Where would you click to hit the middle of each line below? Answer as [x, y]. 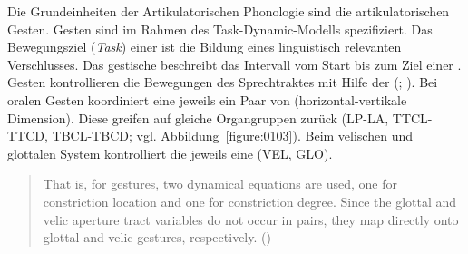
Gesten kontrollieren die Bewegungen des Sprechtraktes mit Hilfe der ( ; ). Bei [223, 82]
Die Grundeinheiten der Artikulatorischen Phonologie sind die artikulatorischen [229, 11]
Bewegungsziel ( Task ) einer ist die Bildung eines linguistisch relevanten [205, 47]
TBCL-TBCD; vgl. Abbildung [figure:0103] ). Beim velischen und [232, 136]
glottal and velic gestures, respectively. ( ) [157, 237]
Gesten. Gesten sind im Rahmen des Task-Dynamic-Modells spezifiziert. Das [220, 29]
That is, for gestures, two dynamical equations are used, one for [220, 184]
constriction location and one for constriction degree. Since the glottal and [250, 201]
